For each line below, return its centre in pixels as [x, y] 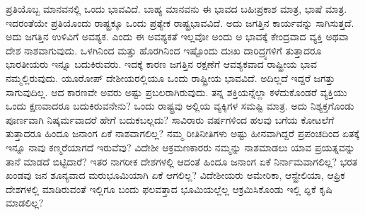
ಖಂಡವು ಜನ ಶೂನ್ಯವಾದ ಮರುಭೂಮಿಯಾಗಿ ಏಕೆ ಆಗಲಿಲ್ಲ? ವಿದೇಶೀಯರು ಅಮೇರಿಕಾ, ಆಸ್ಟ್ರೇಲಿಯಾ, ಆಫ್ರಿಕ [175, 175]
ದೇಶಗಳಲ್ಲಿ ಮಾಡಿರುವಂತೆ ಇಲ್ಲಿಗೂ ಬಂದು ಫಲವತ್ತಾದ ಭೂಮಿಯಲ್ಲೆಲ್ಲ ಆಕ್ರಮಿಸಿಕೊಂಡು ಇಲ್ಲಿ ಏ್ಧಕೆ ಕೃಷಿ [169, 188]
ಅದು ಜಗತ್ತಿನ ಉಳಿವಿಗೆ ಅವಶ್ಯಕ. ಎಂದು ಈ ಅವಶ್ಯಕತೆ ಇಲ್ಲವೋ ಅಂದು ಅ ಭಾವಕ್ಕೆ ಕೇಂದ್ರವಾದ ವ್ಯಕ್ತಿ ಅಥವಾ [177, 36]
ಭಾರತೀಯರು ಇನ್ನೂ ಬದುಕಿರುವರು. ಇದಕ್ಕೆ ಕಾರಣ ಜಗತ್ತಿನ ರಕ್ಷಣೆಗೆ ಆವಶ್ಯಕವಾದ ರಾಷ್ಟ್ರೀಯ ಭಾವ [161, 64]
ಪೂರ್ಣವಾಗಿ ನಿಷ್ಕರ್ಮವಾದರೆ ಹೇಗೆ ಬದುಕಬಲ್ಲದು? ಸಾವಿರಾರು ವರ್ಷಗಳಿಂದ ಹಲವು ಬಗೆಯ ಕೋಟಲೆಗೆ [170, 119]
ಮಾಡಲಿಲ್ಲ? [25, 203]
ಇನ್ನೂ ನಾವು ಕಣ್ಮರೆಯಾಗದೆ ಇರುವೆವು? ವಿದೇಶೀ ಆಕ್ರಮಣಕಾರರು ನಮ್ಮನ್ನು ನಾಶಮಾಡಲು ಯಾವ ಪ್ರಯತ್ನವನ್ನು [180, 147]
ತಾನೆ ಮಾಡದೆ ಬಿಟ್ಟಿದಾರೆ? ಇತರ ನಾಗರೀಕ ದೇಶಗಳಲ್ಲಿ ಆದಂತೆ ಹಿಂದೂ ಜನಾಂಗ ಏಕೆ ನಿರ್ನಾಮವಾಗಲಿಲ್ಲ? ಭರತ [182, 161]
